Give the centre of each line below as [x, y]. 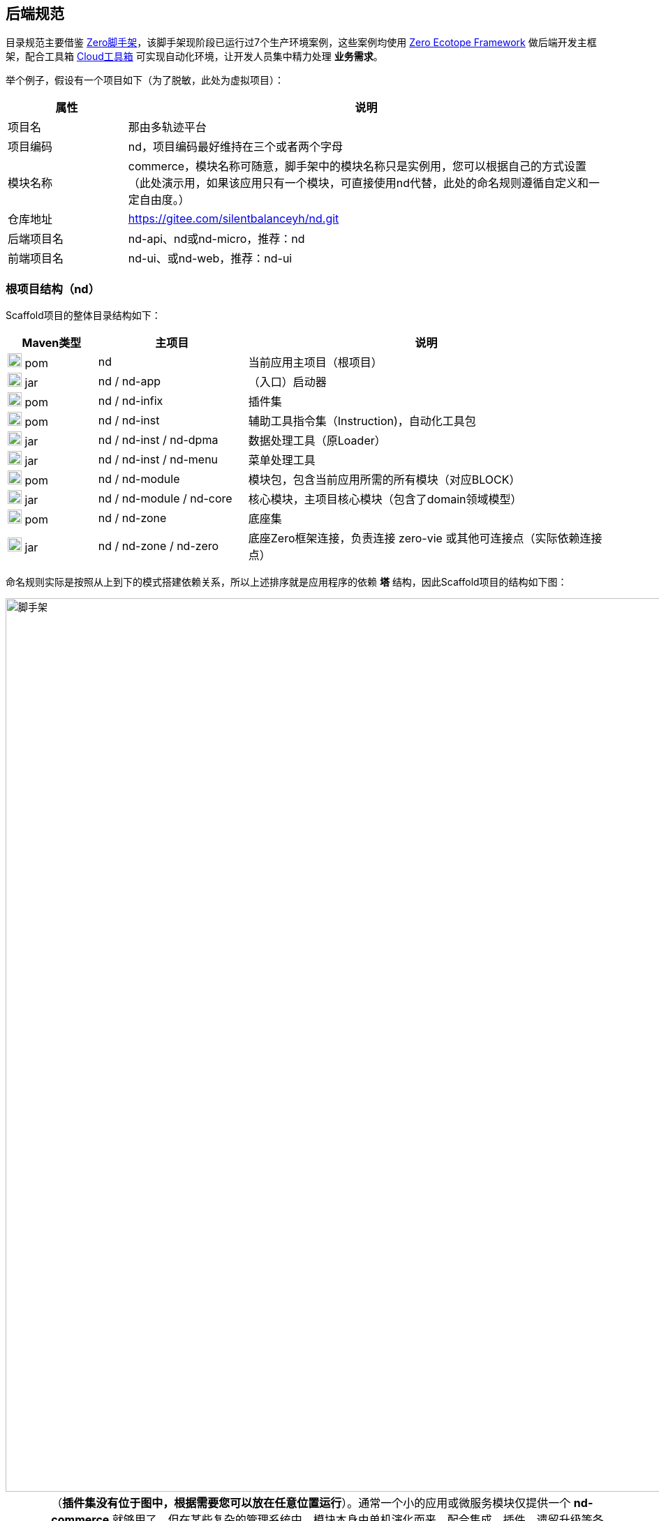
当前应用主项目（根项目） [315, 363]
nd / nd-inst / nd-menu [158, 460]
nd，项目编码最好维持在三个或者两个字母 [236, 147]
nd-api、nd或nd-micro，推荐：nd [216, 239]
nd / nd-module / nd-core [165, 499]
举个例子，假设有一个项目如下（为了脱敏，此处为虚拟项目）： [145, 80]
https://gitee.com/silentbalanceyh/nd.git [234, 219]
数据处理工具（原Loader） [317, 441]
